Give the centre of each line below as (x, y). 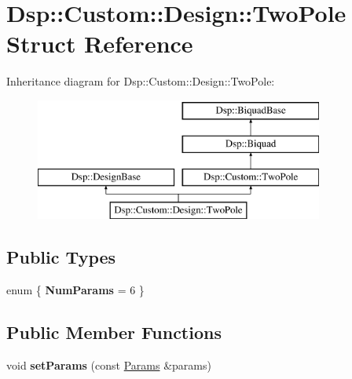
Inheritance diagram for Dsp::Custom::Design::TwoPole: (141, 81)
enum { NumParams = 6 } (75, 289)
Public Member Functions (114, 332)
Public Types (61, 257)
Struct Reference (100, 44)
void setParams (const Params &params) (109, 364)
